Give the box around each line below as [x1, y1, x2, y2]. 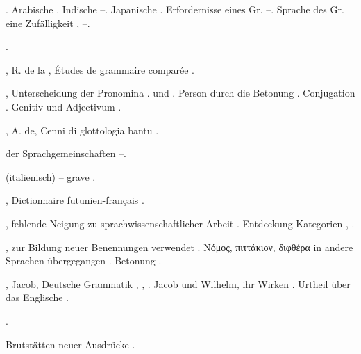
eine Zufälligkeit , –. [6, 15, 90, 30]
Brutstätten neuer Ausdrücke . [6, 337, 135, 351]
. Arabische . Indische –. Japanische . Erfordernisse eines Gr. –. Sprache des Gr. [6, 2, 344, 16]
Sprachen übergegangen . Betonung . [6, 253, 162, 268]
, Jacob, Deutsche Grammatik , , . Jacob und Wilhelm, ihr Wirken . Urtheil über [6, 276, 351, 291]
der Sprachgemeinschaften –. [6, 146, 126, 161]
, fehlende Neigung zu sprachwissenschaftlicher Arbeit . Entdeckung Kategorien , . [6, 216, 355, 230]
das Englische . [6, 290, 69, 305]
